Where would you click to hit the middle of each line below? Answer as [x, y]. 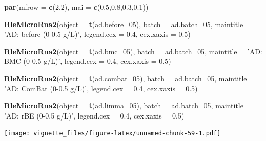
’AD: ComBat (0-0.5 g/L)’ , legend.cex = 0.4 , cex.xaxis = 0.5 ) [101, 88]
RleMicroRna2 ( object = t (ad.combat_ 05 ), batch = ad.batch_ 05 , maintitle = [130, 78]
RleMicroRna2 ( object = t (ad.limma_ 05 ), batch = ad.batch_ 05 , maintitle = [128, 105]
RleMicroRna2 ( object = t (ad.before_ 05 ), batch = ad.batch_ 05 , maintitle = [128, 24]
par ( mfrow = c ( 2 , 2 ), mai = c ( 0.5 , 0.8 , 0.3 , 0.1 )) [76, 7]
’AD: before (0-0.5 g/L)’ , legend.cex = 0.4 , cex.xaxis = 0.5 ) [97, 34]
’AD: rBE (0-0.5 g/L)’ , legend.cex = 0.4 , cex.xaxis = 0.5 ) [94, 115]
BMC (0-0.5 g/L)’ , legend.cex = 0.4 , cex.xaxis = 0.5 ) [88, 61]
